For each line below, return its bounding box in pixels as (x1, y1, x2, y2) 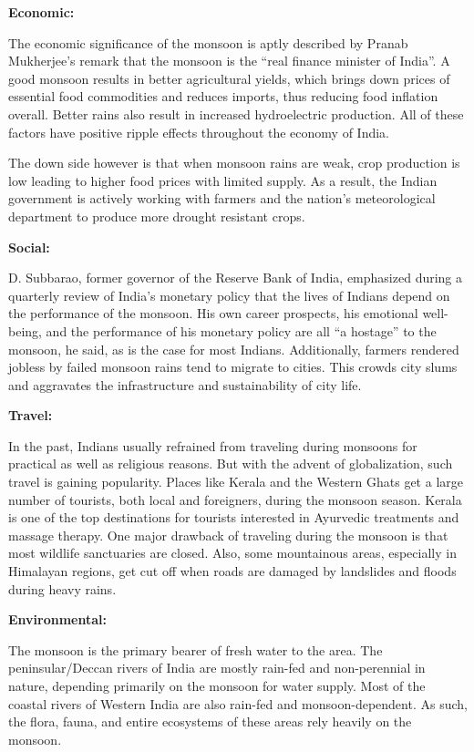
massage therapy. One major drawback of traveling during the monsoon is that (8, 525, 448, 544)
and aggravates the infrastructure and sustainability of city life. (8, 375, 362, 394)
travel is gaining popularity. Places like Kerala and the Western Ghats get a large (8, 472, 463, 491)
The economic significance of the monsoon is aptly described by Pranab (8, 33, 408, 52)
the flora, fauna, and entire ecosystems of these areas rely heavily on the (8, 712, 412, 731)
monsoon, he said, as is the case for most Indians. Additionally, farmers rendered (8, 339, 459, 358)
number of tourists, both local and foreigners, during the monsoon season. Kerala (8, 489, 462, 509)
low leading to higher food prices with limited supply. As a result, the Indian (8, 170, 438, 190)
